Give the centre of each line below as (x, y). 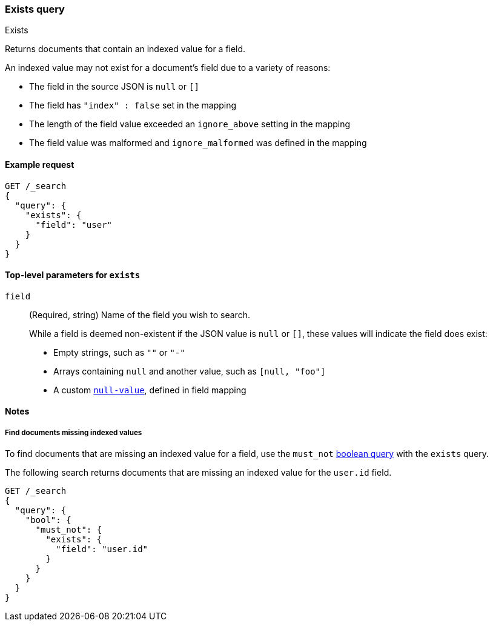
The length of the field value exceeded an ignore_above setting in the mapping (190, 124)
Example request (40, 164)
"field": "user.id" (102, 549)
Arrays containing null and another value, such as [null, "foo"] (190, 371)
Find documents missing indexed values (74, 432)
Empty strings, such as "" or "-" (119, 352)
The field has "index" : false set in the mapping (133, 105)
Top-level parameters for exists (73, 275)
